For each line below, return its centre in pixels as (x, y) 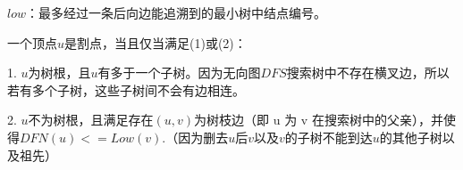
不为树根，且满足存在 (91, 120)
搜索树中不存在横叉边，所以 (368, 73)
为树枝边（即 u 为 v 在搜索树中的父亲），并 (319, 120)
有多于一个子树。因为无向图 (179, 73)
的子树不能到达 (328, 137)
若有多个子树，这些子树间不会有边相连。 (126, 89)
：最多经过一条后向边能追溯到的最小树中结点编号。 (177, 12)
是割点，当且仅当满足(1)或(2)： (156, 42)
